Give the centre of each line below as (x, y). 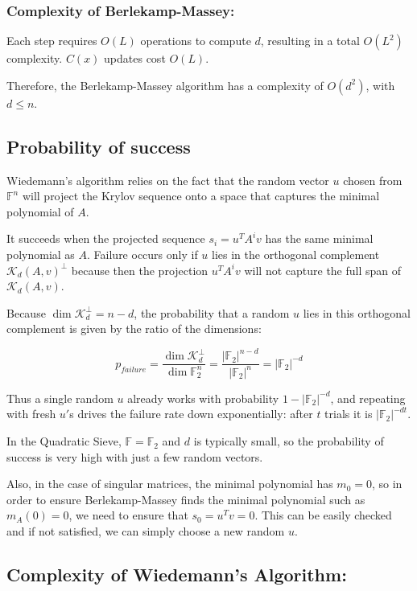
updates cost (135, 58)
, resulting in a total (310, 41)
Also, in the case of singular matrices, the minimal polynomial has (170, 484)
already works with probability (203, 398)
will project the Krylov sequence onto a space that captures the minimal (201, 196)
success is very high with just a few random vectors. (135, 456)
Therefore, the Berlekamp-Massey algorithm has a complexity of (165, 85)
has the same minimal (319, 238)
